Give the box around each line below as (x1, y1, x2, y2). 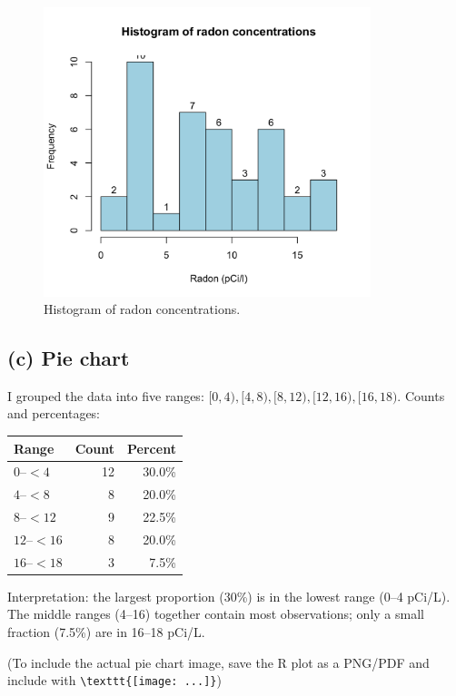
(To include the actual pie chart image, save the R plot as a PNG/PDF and (7, 652, 430, 671)
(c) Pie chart (7, 344, 130, 372)
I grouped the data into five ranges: (7, 386, 204, 405)
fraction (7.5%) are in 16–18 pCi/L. (7, 622, 205, 642)
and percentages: (7, 404, 101, 423)
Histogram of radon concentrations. (44, 299, 241, 319)
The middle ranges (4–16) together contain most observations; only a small (7, 604, 424, 623)
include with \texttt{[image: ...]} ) (7, 671, 222, 690)
